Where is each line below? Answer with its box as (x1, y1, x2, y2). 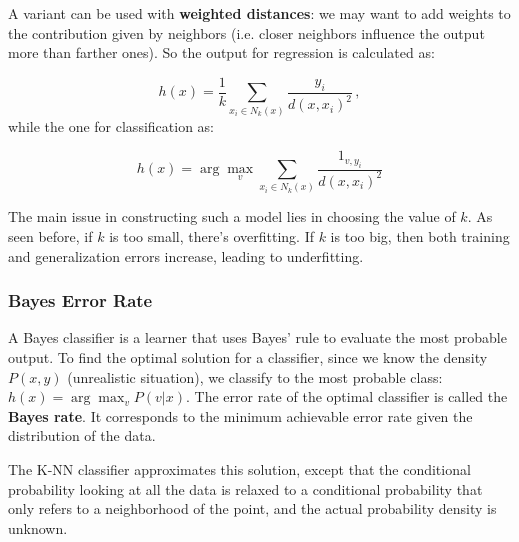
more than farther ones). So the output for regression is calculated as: (8, 42, 435, 63)
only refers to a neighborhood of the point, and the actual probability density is (8, 498, 497, 519)
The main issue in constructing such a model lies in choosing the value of (8, 206, 456, 227)
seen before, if (8, 225, 93, 246)
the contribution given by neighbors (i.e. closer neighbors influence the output (8, 22, 485, 43)
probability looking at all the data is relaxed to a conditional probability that (8, 478, 483, 499)
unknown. (8, 517, 68, 538)
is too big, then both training (330, 225, 510, 246)
